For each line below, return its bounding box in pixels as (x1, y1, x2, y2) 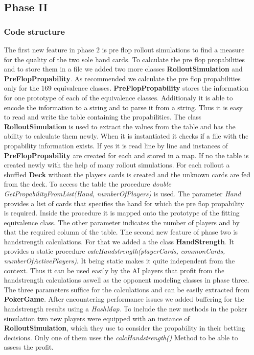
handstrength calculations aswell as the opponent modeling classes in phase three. (4, 275, 249, 285)
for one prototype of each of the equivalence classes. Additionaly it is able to (4, 92, 233, 102)
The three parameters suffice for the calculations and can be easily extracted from (4, 284, 250, 294)
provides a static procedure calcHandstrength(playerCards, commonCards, (4, 246, 225, 256)
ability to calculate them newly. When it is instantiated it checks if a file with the (4, 131, 249, 141)
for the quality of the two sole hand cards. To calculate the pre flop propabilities (4, 54, 245, 64)
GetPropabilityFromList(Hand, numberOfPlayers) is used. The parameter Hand (4, 188, 241, 198)
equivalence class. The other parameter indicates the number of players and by (4, 217, 240, 227)
